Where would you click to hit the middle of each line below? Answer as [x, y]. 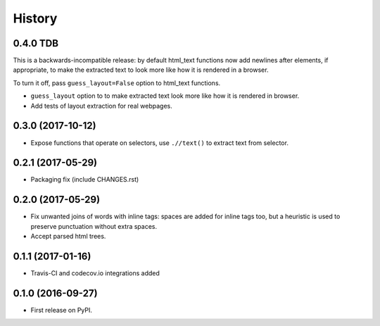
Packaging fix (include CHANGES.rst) [85, 180]
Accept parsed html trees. [68, 237]
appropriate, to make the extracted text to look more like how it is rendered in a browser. [141, 70]
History [35, 18]
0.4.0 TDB [36, 43]
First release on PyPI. [62, 310]
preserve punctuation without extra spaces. [94, 226]
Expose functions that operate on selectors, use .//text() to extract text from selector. [159, 143]
